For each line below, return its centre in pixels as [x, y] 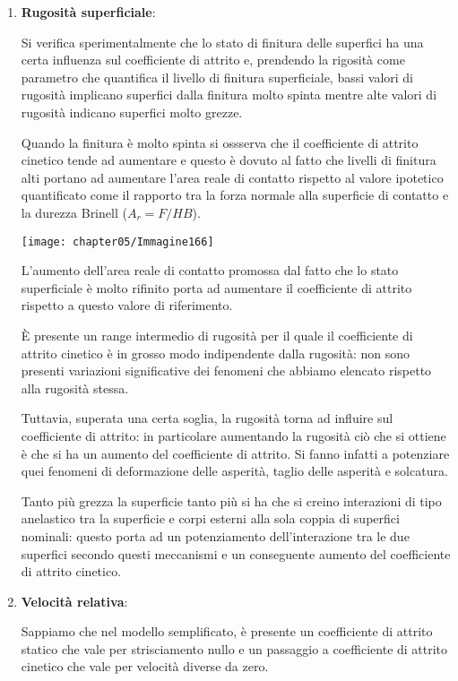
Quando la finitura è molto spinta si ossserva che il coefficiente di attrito [220, 142]
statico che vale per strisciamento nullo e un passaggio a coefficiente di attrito [234, 648]
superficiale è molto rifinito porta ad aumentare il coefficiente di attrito [216, 287]
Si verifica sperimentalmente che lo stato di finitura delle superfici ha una [222, 42]
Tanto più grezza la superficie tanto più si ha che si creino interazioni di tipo [231, 500]
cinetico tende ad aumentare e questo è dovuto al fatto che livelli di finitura [229, 160]
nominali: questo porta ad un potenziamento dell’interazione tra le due [215, 535]
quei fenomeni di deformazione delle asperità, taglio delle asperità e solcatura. [234, 471]
